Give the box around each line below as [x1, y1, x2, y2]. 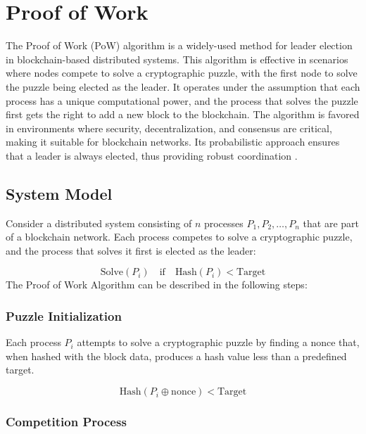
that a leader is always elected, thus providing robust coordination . [6, 148, 298, 162]
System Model [6, 182, 113, 204]
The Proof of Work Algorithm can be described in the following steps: [6, 277, 308, 292]
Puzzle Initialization [6, 307, 122, 324]
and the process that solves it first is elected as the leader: [6, 243, 256, 257]
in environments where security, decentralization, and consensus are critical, [6, 120, 332, 135]
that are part [303, 215, 360, 230]
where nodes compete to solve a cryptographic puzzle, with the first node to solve [6, 65, 358, 80]
